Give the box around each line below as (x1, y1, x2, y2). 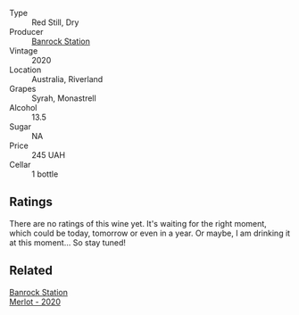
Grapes (9, 84, 37, 94)
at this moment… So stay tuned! (9, 236, 127, 248)
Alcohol (9, 103, 37, 112)
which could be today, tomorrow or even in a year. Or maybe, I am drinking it (9, 228, 291, 238)
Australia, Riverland (31, 74, 104, 84)
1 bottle (31, 169, 59, 179)
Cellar (9, 160, 31, 170)
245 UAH (31, 150, 65, 160)
